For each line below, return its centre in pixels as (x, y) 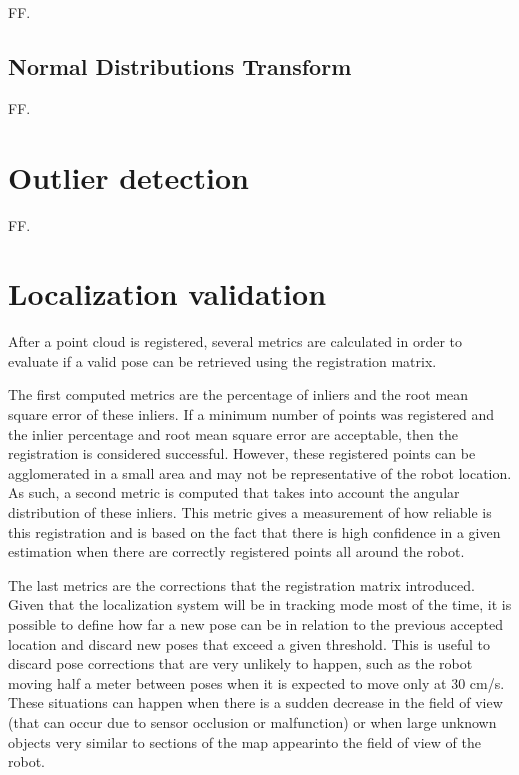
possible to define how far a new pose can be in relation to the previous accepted (256, 623)
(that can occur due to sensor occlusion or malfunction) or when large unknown (252, 721)
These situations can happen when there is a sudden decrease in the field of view (255, 702)
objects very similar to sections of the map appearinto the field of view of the (244, 741)
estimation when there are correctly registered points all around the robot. (236, 551)
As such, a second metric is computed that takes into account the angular (234, 492)
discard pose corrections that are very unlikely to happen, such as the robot (240, 663)
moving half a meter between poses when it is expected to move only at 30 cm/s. (256, 682)
